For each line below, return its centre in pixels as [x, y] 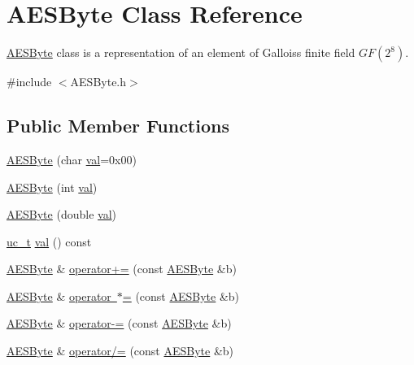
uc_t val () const [49, 241]
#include [29, 82]
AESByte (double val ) [61, 214]
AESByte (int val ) [52, 187]
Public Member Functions [118, 126]
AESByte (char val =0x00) [72, 159]
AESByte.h [98, 82]
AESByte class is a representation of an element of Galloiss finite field [181, 52]
